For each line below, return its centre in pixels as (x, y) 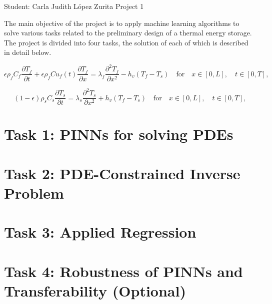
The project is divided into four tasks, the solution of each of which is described (126, 42)
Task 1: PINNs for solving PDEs (119, 134)
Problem (34, 192)
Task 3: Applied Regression (100, 232)
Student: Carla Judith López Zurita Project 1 (74, 6)
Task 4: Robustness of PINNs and (123, 271)
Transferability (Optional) (95, 290)
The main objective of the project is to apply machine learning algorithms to (122, 23)
